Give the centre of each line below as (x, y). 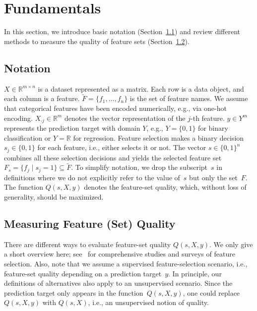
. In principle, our (195, 273)
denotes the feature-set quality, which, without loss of (165, 187)
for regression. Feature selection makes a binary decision (159, 137)
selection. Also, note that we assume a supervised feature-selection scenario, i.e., (126, 264)
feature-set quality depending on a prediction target (83, 273)
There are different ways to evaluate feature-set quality (88, 244)
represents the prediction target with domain (72, 128)
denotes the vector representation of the (125, 118)
